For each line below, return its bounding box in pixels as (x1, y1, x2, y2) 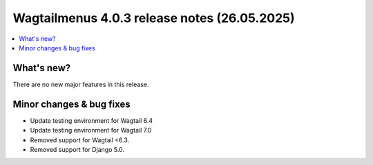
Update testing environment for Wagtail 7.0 (30, 126, 152, 135)
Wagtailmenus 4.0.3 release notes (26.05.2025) (12, 10, 295, 26)
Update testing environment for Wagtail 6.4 (30, 116, 153, 124)
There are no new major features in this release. (12, 80, 149, 88)
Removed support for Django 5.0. (30, 145, 124, 153)
